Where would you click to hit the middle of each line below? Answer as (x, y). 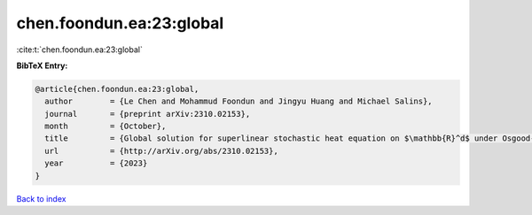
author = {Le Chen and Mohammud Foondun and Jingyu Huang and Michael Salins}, (239, 101)
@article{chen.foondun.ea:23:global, (117, 89)
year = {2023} (96, 163)
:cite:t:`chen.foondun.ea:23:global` (80, 50)
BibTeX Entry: (42, 65)
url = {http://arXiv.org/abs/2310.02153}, (161, 151)
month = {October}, (106, 127)
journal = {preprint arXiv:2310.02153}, (148, 114)
